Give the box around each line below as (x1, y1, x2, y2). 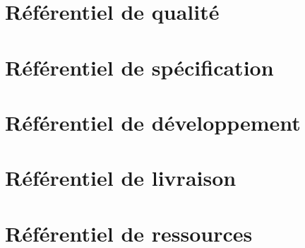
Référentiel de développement (5, 107, 301, 136)
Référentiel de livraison (5, 163, 237, 192)
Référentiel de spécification (5, 52, 274, 81)
